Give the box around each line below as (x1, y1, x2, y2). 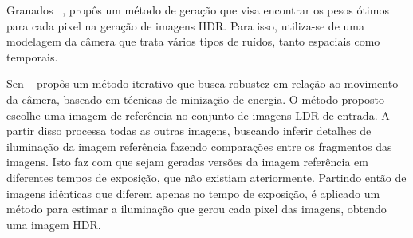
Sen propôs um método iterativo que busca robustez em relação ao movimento (6, 75, 399, 92)
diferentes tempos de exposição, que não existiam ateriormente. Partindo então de (6, 169, 407, 185)
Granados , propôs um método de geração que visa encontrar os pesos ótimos (6, 2, 389, 18)
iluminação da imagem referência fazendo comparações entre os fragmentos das (6, 137, 392, 154)
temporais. (6, 48, 58, 65)
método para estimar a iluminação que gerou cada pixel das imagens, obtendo (6, 200, 387, 217)
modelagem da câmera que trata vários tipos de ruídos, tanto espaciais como (6, 33, 380, 50)
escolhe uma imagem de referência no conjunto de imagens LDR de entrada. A (6, 106, 390, 123)
